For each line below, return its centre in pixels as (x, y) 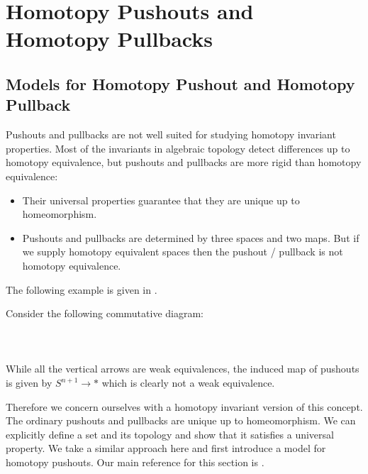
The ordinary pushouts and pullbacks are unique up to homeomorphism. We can (181, 420)
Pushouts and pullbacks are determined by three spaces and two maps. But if (191, 237)
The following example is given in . (82, 289)
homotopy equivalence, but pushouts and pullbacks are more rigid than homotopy (184, 162)
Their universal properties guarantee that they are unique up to (161, 200)
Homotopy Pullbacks (109, 39)
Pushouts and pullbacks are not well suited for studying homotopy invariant (171, 134)
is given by (29, 383)
